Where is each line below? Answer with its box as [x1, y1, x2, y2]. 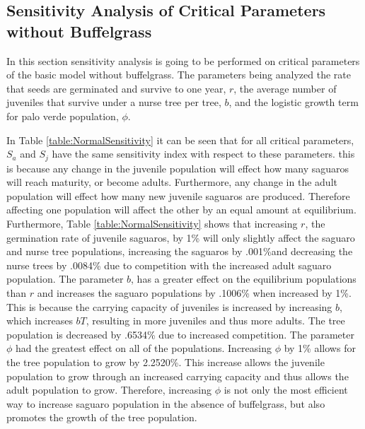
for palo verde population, [6, 108, 119, 123]
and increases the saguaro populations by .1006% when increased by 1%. [37, 285, 352, 300]
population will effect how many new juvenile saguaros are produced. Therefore [6, 188, 350, 203]
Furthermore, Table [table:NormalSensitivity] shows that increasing [6, 216, 298, 230]
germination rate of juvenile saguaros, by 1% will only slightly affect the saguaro [6, 230, 355, 245]
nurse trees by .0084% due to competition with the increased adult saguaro [6, 257, 332, 272]
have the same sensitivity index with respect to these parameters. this [52, 146, 355, 161]
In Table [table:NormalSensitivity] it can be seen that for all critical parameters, [6, 132, 354, 147]
